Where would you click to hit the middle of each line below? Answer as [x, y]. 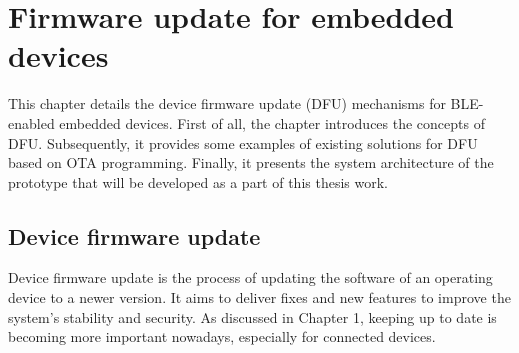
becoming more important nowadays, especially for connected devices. [222, 336]
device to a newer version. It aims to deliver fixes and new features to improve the [259, 297]
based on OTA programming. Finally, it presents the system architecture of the [251, 162]
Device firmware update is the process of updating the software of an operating [250, 277]
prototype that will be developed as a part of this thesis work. [198, 181]
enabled [31, 122]
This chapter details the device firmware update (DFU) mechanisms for [227, 103]
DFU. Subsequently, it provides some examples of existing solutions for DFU [243, 142]
